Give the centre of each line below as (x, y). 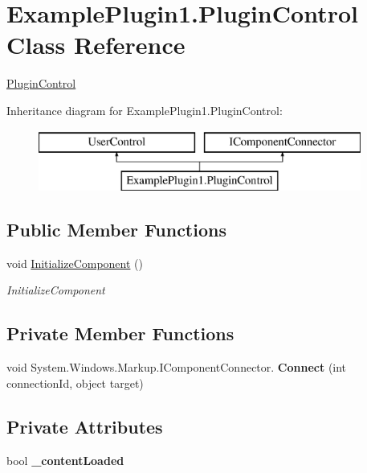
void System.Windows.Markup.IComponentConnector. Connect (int (177, 367)
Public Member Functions (116, 230)
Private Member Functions (120, 333)
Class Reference (96, 45)
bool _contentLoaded (65, 460)
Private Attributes (85, 426)
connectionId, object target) (75, 383)
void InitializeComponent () (75, 263)
